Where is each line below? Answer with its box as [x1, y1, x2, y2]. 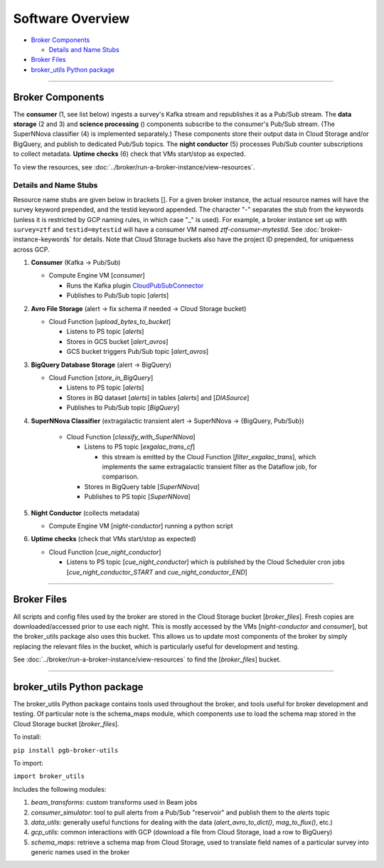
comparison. [102, 472, 139, 481]
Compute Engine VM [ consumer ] [48, 271, 145, 280]
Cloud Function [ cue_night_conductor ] [48, 548, 161, 556]
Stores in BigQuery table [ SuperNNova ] [84, 482, 201, 491]
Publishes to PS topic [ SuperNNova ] [84, 492, 191, 501]
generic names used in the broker [31, 848, 130, 857]
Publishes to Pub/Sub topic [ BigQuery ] [66, 403, 180, 412]
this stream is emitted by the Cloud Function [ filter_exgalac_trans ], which [102, 452, 316, 461]
